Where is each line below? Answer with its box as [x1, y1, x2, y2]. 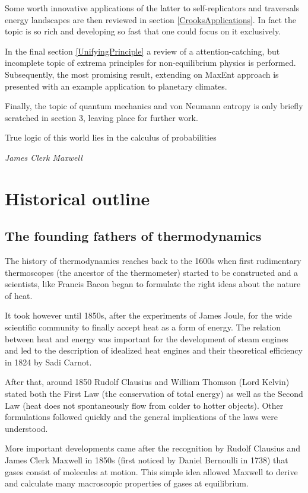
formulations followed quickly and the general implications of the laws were [5, 411, 278, 423]
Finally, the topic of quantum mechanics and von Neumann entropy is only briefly [5, 100, 303, 112]
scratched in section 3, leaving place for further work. [5, 111, 198, 123]
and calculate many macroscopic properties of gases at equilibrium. [5, 477, 249, 489]
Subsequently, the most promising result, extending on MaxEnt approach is [5, 68, 279, 80]
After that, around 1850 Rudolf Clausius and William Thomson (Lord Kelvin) [5, 376, 290, 388]
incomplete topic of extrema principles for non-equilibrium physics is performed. [5, 56, 296, 69]
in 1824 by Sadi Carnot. [5, 355, 92, 368]
